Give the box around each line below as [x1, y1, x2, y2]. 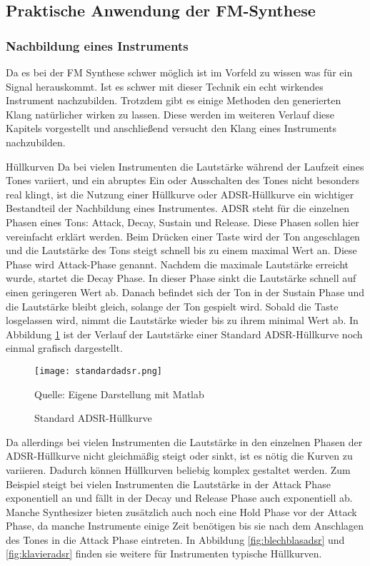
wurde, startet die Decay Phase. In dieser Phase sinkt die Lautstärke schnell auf [6, 271, 356, 285]
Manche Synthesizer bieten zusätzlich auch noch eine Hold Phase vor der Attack [6, 504, 357, 519]
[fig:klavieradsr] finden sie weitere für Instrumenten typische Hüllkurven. [6, 546, 322, 561]
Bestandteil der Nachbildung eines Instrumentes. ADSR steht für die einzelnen [6, 201, 349, 216]
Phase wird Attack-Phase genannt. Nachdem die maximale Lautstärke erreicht [6, 256, 349, 271]
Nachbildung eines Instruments [6, 36, 189, 54]
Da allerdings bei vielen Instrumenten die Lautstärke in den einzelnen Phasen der [6, 434, 363, 449]
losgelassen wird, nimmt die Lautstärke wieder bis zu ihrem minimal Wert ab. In [6, 313, 359, 328]
